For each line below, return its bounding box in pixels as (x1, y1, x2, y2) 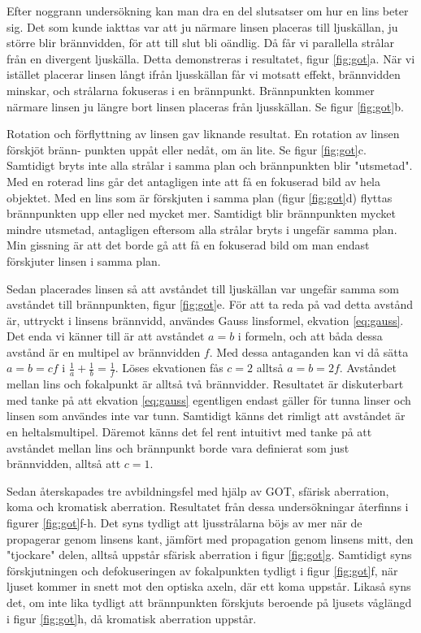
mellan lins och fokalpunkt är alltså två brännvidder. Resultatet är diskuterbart (7, 375, 404, 392)
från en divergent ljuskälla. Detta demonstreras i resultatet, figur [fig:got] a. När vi (7, 50, 415, 67)
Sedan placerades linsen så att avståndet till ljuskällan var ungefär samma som (7, 280, 399, 297)
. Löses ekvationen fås (115, 359, 224, 376)
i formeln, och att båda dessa (237, 327, 383, 345)
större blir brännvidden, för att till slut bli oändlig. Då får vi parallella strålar (7, 34, 394, 51)
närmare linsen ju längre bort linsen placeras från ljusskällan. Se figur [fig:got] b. (7, 98, 404, 115)
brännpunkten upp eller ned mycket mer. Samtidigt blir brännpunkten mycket (7, 205, 396, 222)
